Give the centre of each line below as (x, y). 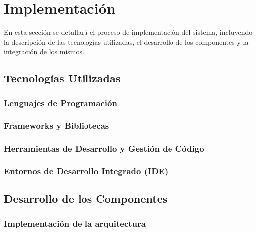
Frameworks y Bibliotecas (57, 125)
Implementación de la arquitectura (75, 223)
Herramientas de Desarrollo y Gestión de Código (104, 148)
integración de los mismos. (44, 51)
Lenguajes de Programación (61, 103)
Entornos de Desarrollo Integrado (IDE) (86, 171)
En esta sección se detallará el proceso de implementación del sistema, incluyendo (128, 32)
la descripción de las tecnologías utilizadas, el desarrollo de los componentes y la (126, 41)
